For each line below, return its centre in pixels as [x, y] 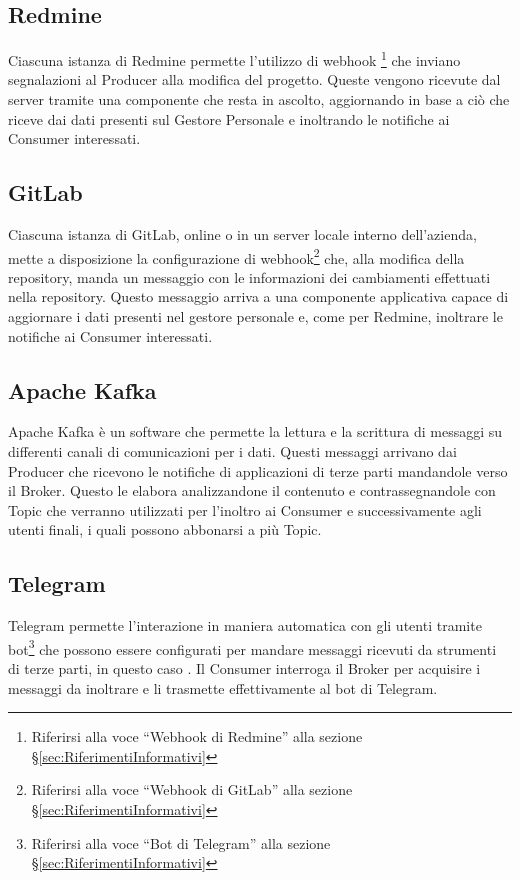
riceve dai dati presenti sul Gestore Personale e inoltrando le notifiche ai [229, 118]
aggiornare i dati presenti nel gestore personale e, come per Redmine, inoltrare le [255, 316]
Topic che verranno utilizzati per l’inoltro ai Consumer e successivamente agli [245, 509]
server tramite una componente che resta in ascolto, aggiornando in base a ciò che [259, 99]
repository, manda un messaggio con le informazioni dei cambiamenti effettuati [249, 276]
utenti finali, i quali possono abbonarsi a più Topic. [165, 529]
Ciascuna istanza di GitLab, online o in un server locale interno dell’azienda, [242, 234]
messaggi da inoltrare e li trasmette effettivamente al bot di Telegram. [223, 687]
